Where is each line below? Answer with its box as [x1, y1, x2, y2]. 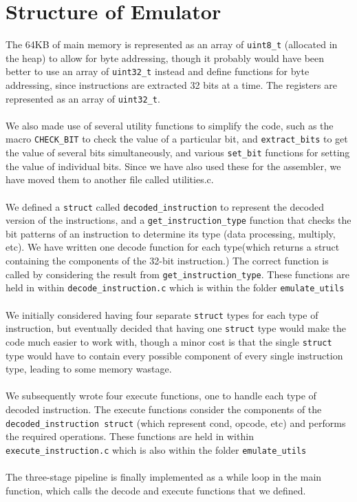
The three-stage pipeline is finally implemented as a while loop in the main [6, 470, 322, 483]
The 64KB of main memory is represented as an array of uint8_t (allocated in [6, 37, 338, 52]
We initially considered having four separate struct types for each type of [6, 307, 318, 322]
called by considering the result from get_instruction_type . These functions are [6, 266, 349, 281]
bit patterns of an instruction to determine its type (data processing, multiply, [6, 226, 336, 240]
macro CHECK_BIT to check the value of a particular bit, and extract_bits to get [6, 132, 348, 146]
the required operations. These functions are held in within [6, 429, 254, 443]
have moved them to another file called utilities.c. [6, 172, 214, 187]
